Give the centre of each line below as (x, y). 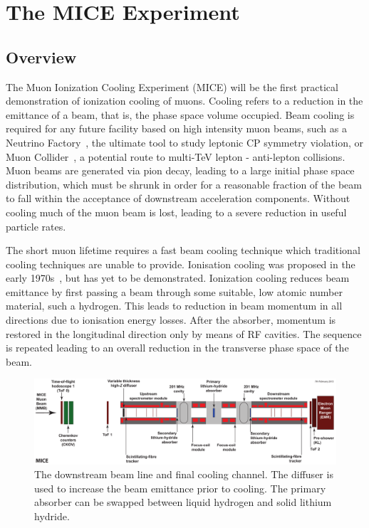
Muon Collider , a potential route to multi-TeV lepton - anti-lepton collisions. (176, 156)
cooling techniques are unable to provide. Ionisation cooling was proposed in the (181, 264)
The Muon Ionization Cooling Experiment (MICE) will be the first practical (172, 86)
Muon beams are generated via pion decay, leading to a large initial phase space (180, 170)
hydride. (52, 516)
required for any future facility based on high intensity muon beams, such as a (176, 128)
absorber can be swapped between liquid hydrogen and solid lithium (183, 502)
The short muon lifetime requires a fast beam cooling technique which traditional (183, 250)
